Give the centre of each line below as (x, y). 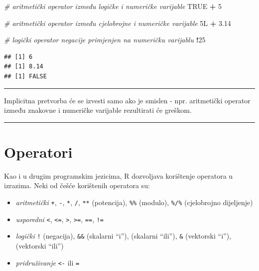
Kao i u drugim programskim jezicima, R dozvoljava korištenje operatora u (119, 175)
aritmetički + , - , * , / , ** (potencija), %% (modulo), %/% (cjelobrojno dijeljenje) (134, 202)
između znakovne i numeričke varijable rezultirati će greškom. (98, 110)
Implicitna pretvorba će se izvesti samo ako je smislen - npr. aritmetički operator (127, 100)
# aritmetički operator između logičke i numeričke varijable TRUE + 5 (113, 6)
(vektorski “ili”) (40, 246)
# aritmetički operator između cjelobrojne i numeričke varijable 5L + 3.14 (118, 23)
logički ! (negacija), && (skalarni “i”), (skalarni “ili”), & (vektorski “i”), (123, 236)
